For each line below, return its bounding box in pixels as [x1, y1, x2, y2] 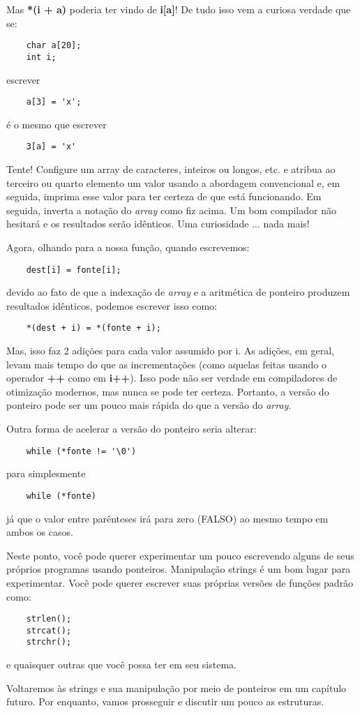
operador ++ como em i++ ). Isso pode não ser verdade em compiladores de [6, 370, 338, 385]
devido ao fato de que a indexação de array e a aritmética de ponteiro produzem [6, 285, 350, 299]
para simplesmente [6, 466, 86, 481]
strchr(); [26, 637, 72, 647]
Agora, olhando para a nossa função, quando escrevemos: [6, 239, 250, 254]
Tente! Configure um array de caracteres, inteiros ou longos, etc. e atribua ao [6, 162, 336, 176]
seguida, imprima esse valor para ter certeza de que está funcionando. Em [6, 189, 322, 204]
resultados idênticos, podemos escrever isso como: [6, 298, 217, 313]
